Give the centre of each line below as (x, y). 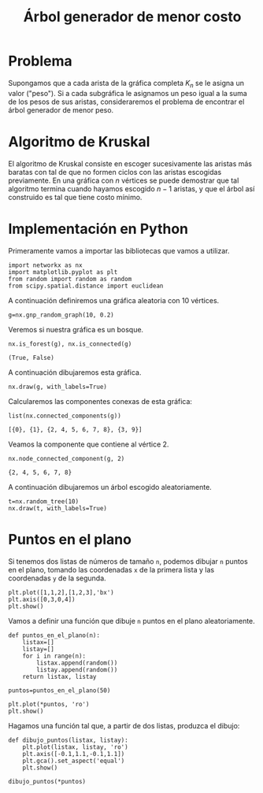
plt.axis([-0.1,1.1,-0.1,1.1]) (74, 754)
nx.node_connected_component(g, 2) (67, 458)
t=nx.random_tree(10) (44, 501)
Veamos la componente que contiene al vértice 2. (89, 444)
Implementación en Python (98, 229)
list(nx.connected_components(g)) (65, 416)
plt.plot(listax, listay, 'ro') (75, 747)
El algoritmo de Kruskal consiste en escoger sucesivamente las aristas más (130, 163)
